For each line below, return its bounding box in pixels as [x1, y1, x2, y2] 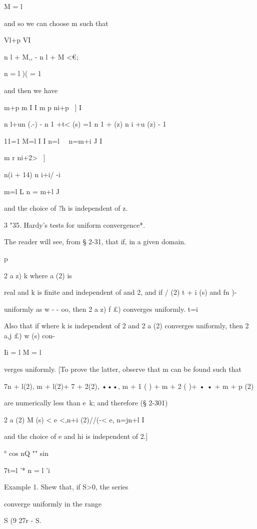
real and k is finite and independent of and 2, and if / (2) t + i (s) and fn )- [4, 287, 237, 297]
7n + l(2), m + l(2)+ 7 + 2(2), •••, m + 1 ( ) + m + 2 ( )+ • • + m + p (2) [4, 380, 254, 391]
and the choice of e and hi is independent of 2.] [4, 431, 148, 441]
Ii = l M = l [4, 347, 41, 357]
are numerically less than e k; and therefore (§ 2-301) [4, 397, 168, 408]
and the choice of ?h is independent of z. [4, 203, 128, 213]
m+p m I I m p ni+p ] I [4, 102, 82, 112]
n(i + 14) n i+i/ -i [4, 169, 60, 179]
